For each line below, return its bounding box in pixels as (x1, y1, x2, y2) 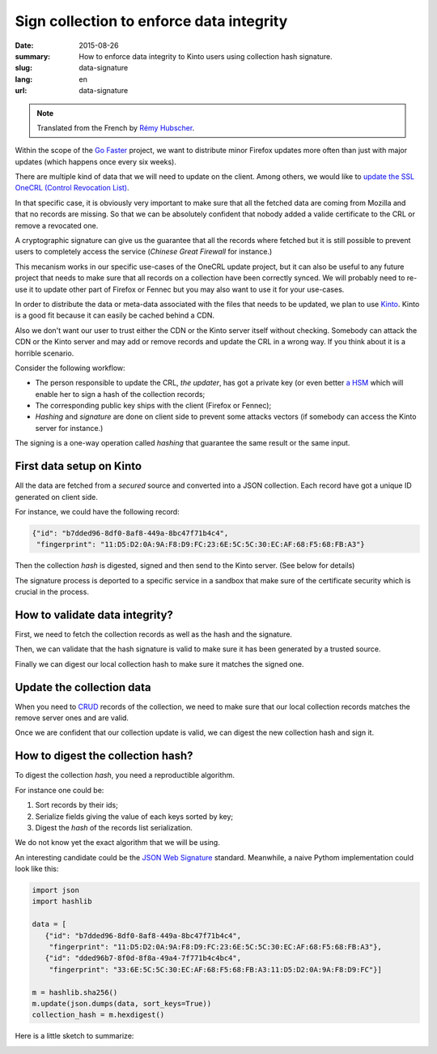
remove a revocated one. (15, 220, 99, 230)
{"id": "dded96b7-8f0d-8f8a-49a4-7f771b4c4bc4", (45, 954, 242, 963)
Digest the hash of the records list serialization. (35, 822, 193, 832)
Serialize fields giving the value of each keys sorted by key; (35, 811, 234, 821)
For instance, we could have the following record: (15, 506, 180, 516)
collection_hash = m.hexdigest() (32, 1010, 165, 1020)
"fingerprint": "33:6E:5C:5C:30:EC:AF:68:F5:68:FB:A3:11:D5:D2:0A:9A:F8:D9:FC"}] (49, 965, 382, 974)
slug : (15, 63, 32, 73)
